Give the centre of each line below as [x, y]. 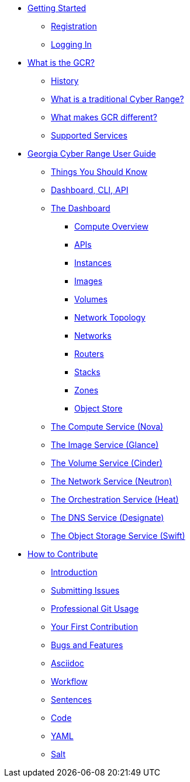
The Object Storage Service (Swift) [118, 536]
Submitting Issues [85, 590]
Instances [93, 263]
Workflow [69, 681]
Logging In [71, 44]
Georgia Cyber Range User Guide [92, 154]
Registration [74, 26]
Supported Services [89, 135]
